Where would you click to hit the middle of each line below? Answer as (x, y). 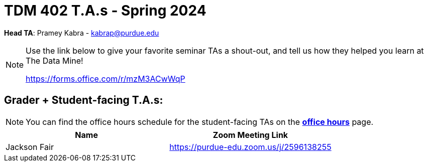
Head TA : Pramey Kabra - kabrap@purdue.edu (82, 33)
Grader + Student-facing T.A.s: (84, 100)
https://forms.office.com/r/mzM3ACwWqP (105, 78)
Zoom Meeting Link (250, 135)
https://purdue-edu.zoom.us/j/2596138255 (250, 147)
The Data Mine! (55, 60)
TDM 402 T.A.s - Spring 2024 (105, 11)
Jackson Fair (30, 147)
